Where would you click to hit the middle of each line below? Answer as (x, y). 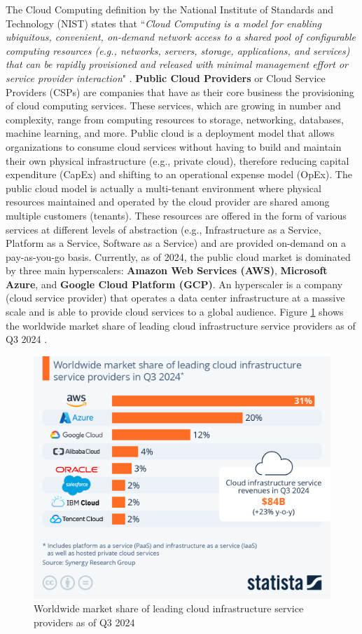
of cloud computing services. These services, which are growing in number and (173, 106)
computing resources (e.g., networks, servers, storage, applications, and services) (178, 50)
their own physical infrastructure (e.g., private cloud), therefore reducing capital (177, 160)
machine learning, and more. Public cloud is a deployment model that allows (170, 133)
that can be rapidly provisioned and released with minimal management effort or (177, 64)
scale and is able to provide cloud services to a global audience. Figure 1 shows (175, 312)
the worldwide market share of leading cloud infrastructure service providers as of (181, 325)
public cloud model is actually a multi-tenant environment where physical (163, 188)
